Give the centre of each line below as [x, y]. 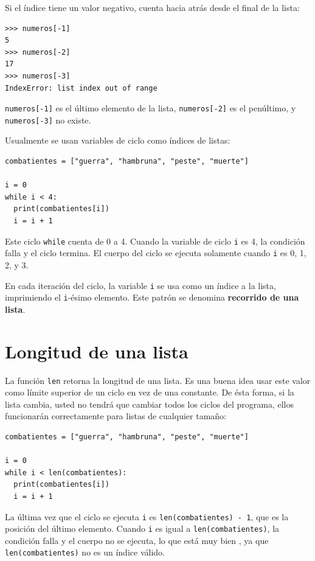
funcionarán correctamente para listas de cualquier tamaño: [116, 416]
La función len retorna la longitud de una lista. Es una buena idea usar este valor [158, 380]
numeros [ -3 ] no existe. [48, 120]
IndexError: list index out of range [81, 88]
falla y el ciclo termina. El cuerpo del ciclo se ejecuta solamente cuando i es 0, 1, [156, 253]
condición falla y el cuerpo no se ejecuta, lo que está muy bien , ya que [137, 540]
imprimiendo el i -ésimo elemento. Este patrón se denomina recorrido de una [152, 297]
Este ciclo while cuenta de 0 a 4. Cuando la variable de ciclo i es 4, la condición [155, 241]
